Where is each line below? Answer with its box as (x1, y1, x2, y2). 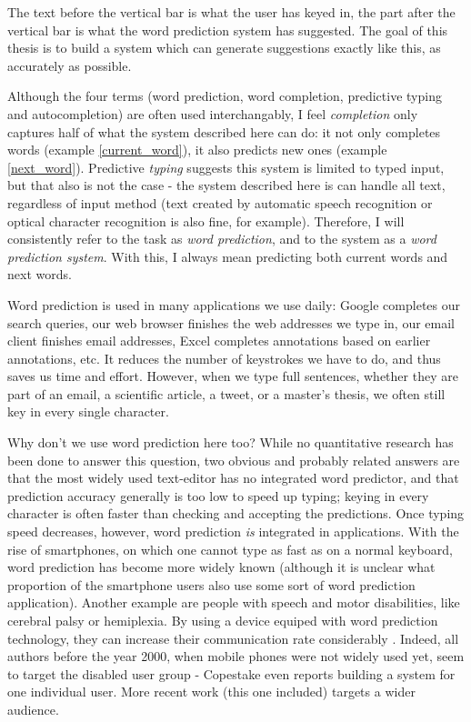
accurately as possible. (7, 55, 132, 75)
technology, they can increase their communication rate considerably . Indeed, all (7, 628, 459, 647)
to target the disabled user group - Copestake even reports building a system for (7, 664, 456, 683)
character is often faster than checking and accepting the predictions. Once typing (7, 504, 465, 523)
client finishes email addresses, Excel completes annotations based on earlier (7, 331, 431, 350)
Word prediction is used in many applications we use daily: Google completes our (7, 295, 460, 314)
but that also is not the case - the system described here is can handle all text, (7, 175, 446, 195)
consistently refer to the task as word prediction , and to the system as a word (7, 229, 436, 248)
